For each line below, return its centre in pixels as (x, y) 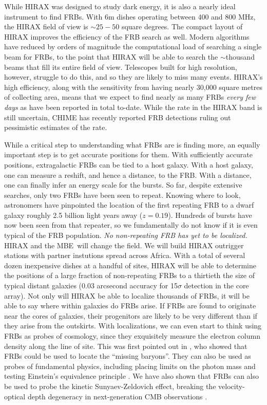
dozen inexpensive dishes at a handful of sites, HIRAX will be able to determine (130, 265)
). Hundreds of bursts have (210, 215)
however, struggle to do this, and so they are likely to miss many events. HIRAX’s (133, 77)
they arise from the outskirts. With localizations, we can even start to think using (133, 326)
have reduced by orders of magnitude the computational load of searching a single (133, 47)
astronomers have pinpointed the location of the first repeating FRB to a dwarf (129, 205)
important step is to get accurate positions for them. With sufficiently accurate (128, 154)
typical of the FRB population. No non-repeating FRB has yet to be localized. (126, 235)
